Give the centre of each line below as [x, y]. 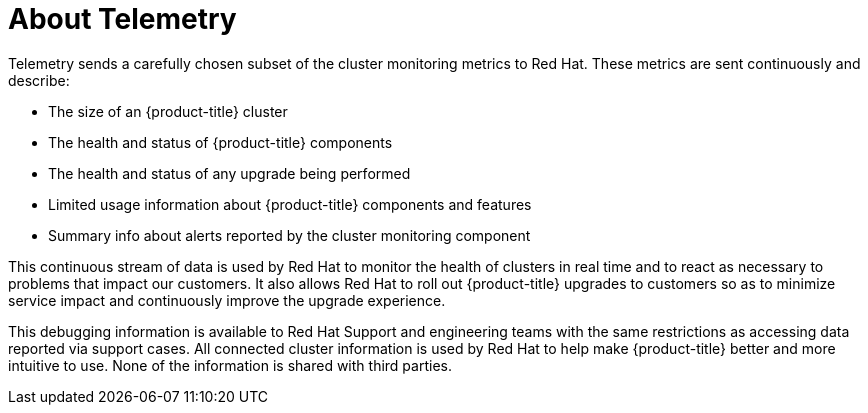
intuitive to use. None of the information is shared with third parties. [230, 365]
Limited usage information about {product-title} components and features [290, 204]
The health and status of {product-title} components [220, 142]
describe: [39, 80]
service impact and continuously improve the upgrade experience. [227, 300]
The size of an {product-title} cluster [168, 111]
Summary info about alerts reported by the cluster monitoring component [289, 235]
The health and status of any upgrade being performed [229, 173]
